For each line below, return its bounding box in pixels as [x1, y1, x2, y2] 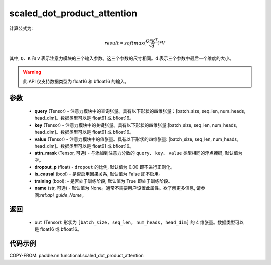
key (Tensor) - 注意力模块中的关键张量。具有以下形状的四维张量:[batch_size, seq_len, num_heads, [34, 122, 238, 128]
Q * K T [146, 37, 158, 44]
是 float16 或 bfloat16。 [34, 226, 82, 232]
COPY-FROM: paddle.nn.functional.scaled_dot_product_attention [9, 253, 144, 259]
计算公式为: [9, 25, 33, 31]
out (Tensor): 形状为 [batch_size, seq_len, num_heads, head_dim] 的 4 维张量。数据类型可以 [34, 219, 244, 225]
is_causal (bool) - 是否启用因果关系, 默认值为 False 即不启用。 [34, 171, 163, 177]
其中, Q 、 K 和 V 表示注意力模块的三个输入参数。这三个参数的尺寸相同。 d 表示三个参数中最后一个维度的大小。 [9, 55, 234, 61]
